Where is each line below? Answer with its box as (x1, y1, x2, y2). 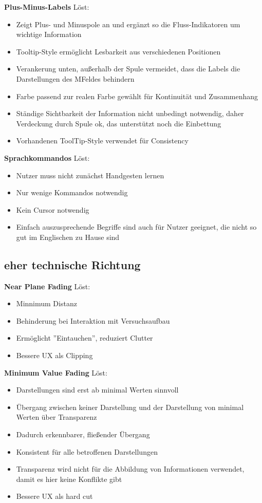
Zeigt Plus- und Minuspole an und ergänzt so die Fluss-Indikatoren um (16, 18, 240, 29)
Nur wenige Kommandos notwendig (16, 187, 128, 198)
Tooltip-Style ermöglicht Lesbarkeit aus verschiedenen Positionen (16, 46, 221, 57)
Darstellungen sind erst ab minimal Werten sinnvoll (16, 384, 179, 395)
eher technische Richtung (4, 256, 141, 272)
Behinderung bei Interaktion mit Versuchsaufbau (16, 315, 170, 326)
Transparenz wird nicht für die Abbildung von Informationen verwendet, (16, 463, 245, 474)
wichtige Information (16, 29, 82, 40)
